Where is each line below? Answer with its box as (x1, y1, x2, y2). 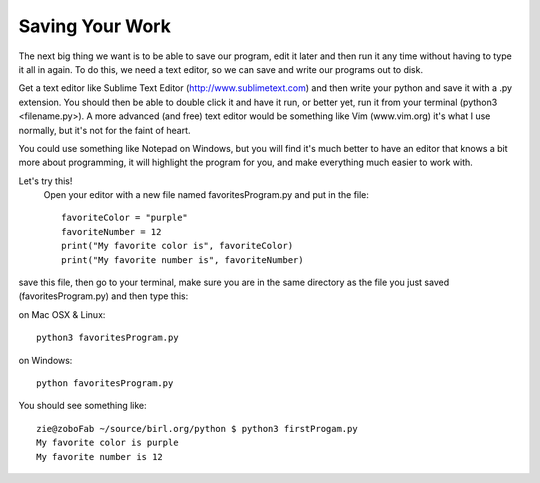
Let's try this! (18, 175, 73, 187)
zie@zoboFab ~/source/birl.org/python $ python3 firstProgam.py (36, 423, 359, 434)
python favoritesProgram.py (36, 377, 174, 389)
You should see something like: (18, 400, 147, 412)
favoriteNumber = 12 (61, 226, 162, 237)
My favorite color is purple (36, 437, 179, 449)
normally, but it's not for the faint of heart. (18, 124, 191, 136)
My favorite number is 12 (36, 451, 164, 462)
